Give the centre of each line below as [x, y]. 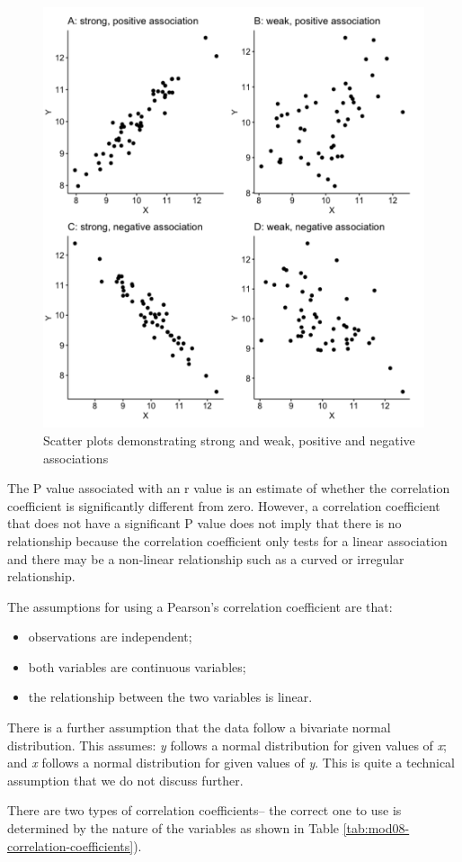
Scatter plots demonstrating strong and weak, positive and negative [229, 440]
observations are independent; [110, 637]
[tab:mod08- [376, 828]
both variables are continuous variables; [137, 666]
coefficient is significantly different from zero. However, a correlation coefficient [224, 505]
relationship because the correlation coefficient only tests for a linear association [227, 540]
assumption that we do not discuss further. [125, 780]
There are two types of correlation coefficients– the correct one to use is [204, 810]
